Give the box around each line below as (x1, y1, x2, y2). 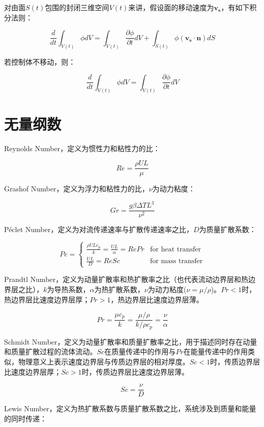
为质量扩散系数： (199, 224, 256, 235)
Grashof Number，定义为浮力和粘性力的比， (4, 183, 149, 194)
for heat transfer (150, 245, 201, 253)
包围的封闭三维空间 (45, 2, 110, 12)
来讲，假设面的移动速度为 (128, 2, 214, 12)
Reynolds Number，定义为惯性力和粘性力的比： (4, 143, 160, 153)
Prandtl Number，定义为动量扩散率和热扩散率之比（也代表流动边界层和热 (4, 274, 249, 284)
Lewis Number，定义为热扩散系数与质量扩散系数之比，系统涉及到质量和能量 (4, 403, 256, 414)
